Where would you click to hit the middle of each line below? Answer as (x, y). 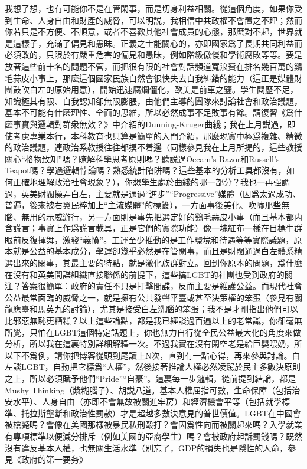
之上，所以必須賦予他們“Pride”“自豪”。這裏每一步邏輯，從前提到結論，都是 (151, 378)
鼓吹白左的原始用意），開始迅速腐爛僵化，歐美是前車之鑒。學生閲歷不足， (155, 89)
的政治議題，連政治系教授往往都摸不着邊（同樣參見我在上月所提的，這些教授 (153, 147)
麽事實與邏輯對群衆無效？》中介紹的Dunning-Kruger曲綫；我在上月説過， (146, 124)
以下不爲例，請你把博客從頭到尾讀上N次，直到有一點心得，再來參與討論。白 (153, 355)
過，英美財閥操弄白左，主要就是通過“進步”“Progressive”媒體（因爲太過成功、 (153, 193)
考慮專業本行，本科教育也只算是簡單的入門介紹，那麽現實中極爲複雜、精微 (157, 135)
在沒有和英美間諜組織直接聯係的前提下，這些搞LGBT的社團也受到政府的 (145, 274)
